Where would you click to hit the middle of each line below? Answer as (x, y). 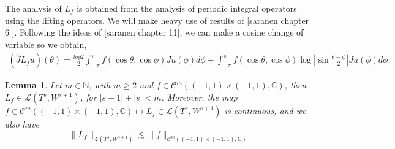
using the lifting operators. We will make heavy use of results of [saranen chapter (157, 20)
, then (295, 85)
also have (22, 124)
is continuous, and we (265, 110)
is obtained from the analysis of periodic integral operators (187, 8)
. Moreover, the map (199, 97)
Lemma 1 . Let (33, 85)
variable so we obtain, (46, 44)
